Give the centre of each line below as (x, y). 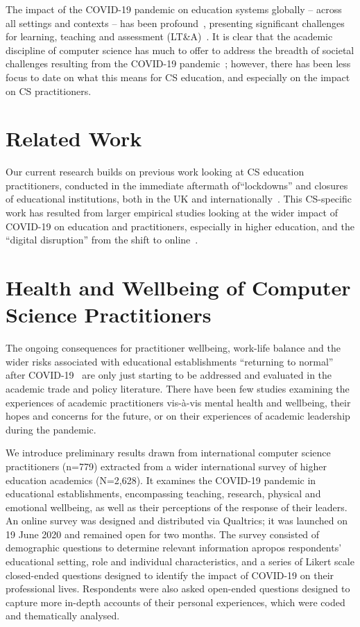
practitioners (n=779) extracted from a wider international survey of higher (166, 466)
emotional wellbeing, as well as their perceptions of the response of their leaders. (177, 507)
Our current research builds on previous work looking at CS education (155, 172)
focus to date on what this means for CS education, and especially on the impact (178, 77)
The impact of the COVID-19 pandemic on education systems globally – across (174, 9)
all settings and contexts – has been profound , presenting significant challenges (175, 23)
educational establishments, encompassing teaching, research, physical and (163, 493)
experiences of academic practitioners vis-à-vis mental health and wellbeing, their (178, 402)
